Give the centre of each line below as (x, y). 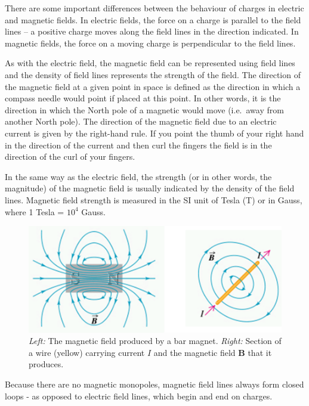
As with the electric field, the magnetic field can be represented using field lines (150, 63)
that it (260, 352)
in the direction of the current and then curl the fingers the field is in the (138, 145)
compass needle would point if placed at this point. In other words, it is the (143, 98)
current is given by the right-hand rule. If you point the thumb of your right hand (154, 133)
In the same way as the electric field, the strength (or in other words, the (138, 176)
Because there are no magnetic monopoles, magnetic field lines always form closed (154, 384)
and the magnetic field (194, 352)
